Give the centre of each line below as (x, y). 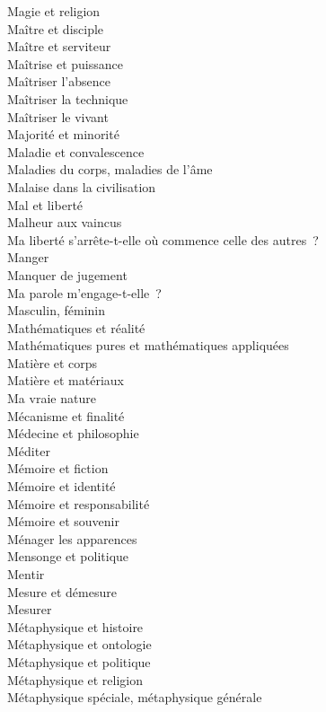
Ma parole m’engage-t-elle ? (84, 292)
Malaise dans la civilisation (82, 186)
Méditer (29, 450)
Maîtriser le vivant (58, 116)
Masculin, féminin (56, 310)
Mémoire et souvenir (63, 521)
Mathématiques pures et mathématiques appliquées (148, 345)
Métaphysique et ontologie (79, 644)
